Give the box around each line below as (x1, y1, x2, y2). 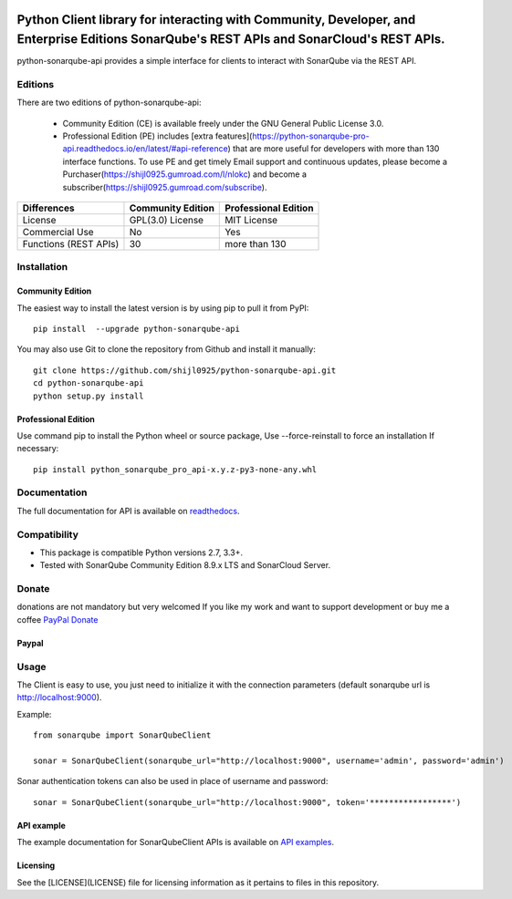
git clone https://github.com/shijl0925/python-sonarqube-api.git (33, 365, 337, 376)
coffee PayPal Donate (16, 614, 99, 625)
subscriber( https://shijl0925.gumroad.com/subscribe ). (62, 181, 267, 192)
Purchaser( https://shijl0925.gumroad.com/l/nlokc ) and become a (62, 169, 308, 180)
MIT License (225, 213, 278, 226)
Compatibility (16, 528, 79, 541)
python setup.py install (33, 390, 144, 401)
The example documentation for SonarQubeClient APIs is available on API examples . (16, 837, 335, 848)
